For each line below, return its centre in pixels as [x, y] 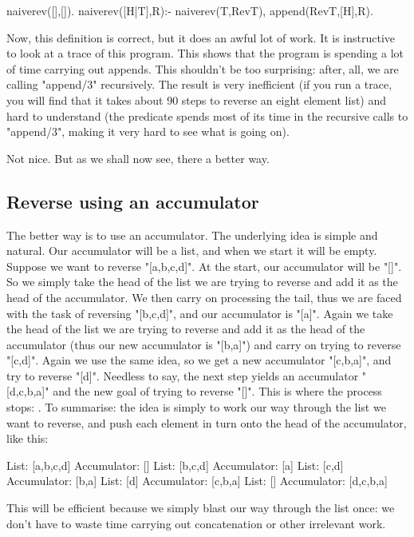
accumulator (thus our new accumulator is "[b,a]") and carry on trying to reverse [204, 344]
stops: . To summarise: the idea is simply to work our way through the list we [196, 407]
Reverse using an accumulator [133, 201]
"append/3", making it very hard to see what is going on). [148, 131]
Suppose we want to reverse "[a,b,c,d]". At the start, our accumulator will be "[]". [204, 266]
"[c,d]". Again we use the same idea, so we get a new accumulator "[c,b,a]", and [199, 360]
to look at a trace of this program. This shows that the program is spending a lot [205, 53]
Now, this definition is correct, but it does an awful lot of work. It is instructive [201, 37]
